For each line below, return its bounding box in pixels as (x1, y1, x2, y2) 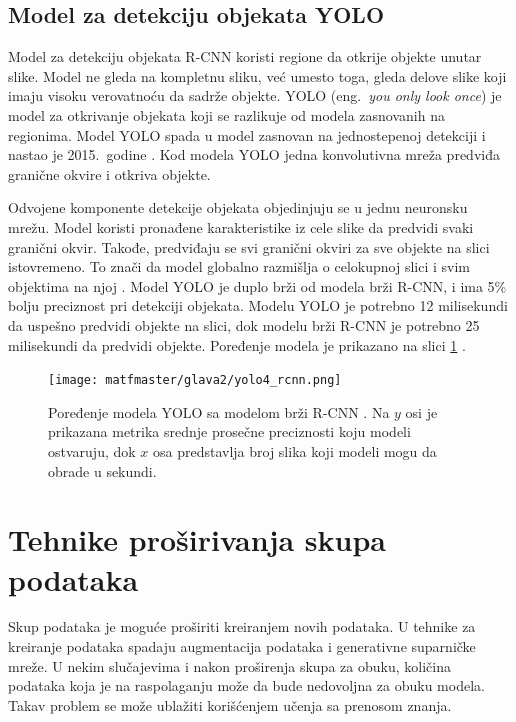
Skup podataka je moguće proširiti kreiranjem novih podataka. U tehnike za (8, 616, 476, 637)
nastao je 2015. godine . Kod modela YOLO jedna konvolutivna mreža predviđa (8, 144, 500, 165)
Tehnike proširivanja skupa (8, 519, 386, 560)
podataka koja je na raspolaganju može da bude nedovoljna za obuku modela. (8, 675, 485, 696)
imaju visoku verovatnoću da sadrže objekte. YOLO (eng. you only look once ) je (8, 85, 502, 106)
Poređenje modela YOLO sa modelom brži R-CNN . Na (48, 401, 390, 422)
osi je (405, 401, 438, 422)
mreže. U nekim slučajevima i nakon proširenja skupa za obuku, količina (8, 655, 451, 676)
